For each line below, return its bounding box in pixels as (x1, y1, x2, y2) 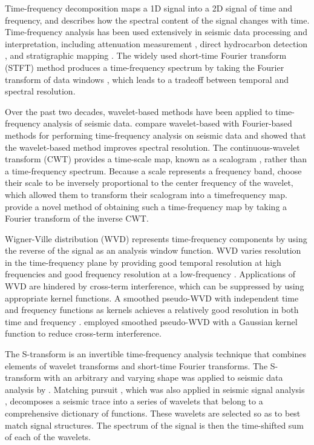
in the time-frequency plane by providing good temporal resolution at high (5, 255, 281, 268)
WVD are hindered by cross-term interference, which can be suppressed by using (5, 280, 304, 292)
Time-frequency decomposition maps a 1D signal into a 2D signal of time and (5, 2, 293, 14)
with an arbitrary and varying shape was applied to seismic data (44, 371, 283, 384)
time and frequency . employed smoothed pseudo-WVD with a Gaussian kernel (5, 315, 298, 328)
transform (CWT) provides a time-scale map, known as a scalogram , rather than (5, 153, 307, 165)
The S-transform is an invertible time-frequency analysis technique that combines (5, 348, 306, 360)
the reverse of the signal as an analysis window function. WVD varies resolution (5, 244, 301, 257)
